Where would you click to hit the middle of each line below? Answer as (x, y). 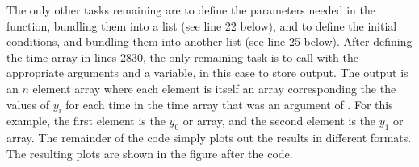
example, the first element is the (86, 121)
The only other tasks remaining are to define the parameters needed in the (191, 10)
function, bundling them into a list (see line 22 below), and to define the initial (202, 25)
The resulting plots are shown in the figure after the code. (150, 153)
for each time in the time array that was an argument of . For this (229, 104)
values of (28, 104)
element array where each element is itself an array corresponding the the (214, 88)
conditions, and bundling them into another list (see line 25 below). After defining (209, 41)
